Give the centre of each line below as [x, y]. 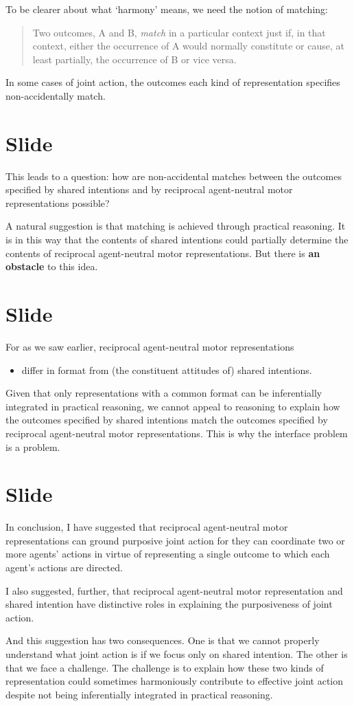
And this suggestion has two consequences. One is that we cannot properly [163, 640]
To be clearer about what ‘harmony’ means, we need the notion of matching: [167, 9]
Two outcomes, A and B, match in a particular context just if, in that [179, 32]
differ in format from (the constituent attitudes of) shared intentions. [167, 369]
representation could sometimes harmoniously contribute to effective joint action [174, 681]
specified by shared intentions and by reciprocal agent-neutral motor [149, 189]
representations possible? [58, 202]
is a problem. [33, 446]
